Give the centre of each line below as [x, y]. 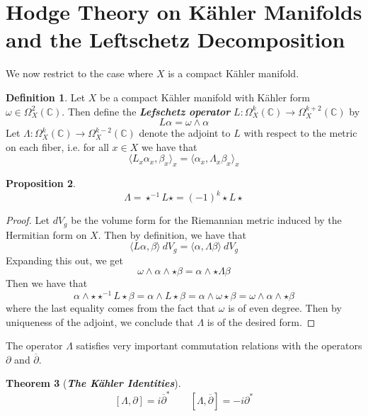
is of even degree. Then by [285, 307]
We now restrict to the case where [80, 73]
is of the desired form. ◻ [261, 321]
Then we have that [47, 283]
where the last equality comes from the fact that [111, 307]
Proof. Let [28, 220]
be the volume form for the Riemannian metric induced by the [206, 220]
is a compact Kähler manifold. [234, 73]
